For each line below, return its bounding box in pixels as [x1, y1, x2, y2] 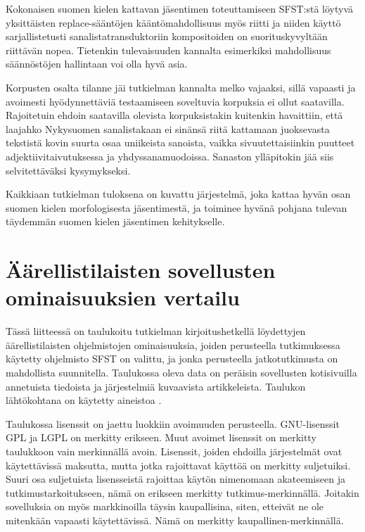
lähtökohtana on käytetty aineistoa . [6, 393, 162, 407]
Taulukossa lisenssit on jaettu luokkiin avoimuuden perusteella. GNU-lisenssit [6, 416, 340, 431]
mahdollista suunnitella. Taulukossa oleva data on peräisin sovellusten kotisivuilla [6, 365, 357, 379]
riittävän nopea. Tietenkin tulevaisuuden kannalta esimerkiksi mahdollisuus [6, 42, 331, 57]
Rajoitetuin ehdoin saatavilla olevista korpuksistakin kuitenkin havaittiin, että [6, 108, 343, 122]
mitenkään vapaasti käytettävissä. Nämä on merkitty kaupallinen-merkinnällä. [6, 512, 344, 527]
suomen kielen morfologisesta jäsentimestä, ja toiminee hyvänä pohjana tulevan [6, 200, 347, 215]
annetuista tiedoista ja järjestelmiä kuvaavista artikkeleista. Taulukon [6, 379, 306, 393]
